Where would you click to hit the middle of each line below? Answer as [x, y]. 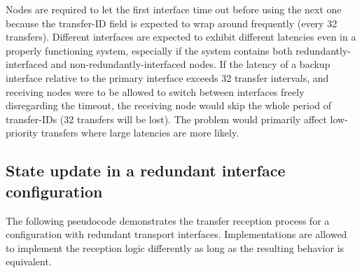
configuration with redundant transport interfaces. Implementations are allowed [176, 234]
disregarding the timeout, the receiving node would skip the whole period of [169, 105]
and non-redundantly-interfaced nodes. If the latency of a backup [190, 64]
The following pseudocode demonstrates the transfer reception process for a [168, 220]
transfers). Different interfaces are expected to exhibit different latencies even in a [181, 37]
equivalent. [29, 261]
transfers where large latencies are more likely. [140, 133]
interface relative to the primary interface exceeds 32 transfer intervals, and [167, 77]
